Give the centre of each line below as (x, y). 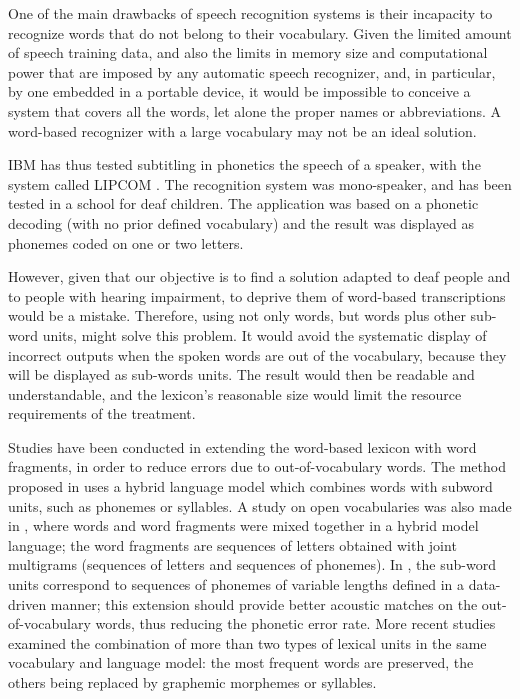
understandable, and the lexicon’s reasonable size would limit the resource (235, 393)
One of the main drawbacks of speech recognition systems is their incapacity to (250, 13)
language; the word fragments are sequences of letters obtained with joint (232, 544)
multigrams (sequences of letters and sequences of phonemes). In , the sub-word (252, 564)
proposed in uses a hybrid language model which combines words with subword (250, 486)
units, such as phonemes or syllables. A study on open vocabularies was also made (260, 505)
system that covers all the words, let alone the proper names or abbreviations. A (254, 110)
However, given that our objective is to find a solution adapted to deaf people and (259, 276)
